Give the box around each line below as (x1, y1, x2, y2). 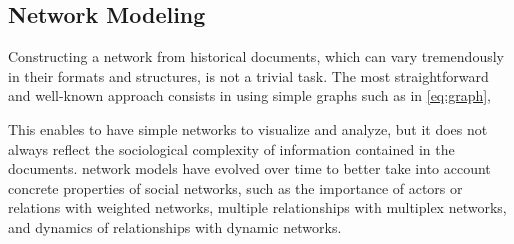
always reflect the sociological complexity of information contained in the (8, 138, 455, 159)
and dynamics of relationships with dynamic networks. (8, 216, 342, 237)
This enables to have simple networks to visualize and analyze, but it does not (8, 118, 488, 139)
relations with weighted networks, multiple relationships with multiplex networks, (8, 197, 507, 218)
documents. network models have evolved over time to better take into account (8, 158, 491, 179)
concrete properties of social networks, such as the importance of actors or (8, 177, 463, 198)
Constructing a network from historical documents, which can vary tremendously (8, 46, 504, 67)
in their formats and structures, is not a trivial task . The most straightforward (8, 65, 489, 86)
